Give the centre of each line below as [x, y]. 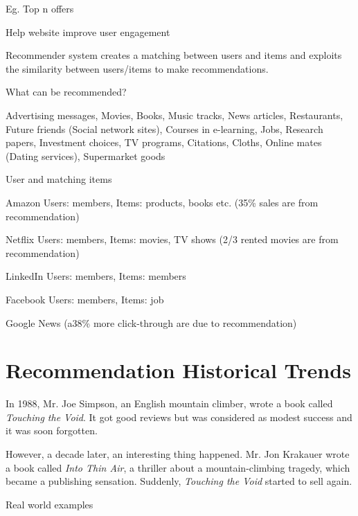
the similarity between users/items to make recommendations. [137, 68]
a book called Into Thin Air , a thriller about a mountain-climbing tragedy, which [178, 467]
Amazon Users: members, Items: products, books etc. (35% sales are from [162, 202]
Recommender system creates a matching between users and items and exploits [174, 55]
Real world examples [50, 504]
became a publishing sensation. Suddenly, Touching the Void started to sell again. [179, 481]
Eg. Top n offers [40, 8]
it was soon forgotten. [52, 430]
